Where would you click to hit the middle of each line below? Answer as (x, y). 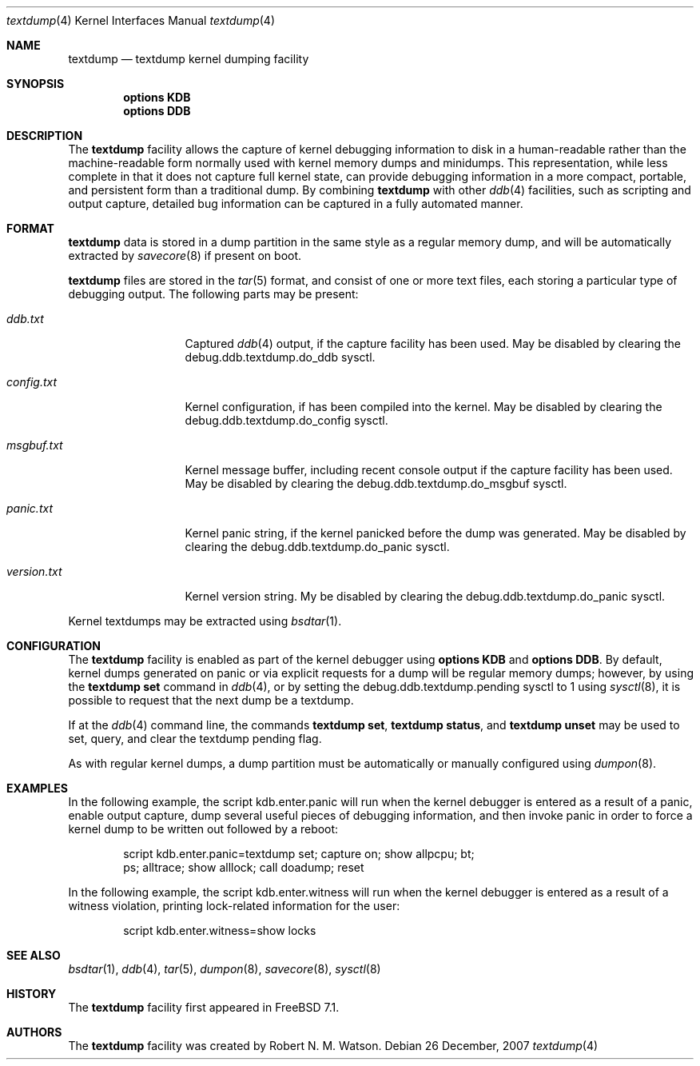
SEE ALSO (34, 955)
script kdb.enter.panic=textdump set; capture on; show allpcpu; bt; (299, 854)
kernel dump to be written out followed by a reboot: (203, 829)
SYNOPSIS (36, 84)
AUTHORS (34, 1032)
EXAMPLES (37, 788)
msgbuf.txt (35, 445)
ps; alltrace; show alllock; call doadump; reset (244, 867)
